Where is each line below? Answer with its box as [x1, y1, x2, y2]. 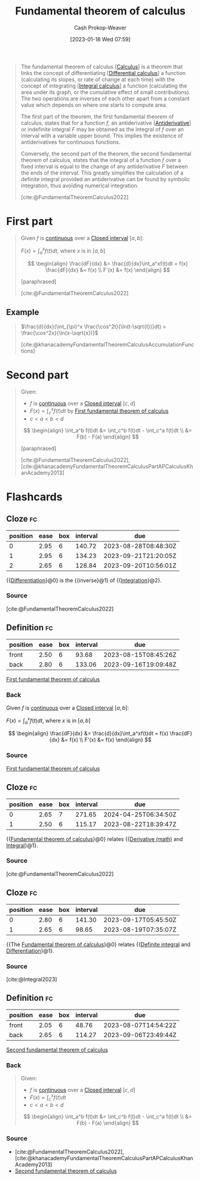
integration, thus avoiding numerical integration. [20, 182, 139, 189]
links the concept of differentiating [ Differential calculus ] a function [20, 69, 186, 76]
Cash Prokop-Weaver [73, 24, 127, 31]
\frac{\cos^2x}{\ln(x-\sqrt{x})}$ [20, 329, 99, 337]
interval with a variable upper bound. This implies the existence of [20, 132, 183, 139]
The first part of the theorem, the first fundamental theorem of [20, 113, 174, 120]
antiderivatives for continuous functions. [20, 138, 121, 145]
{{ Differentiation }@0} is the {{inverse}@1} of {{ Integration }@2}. [6, 577, 162, 584]
